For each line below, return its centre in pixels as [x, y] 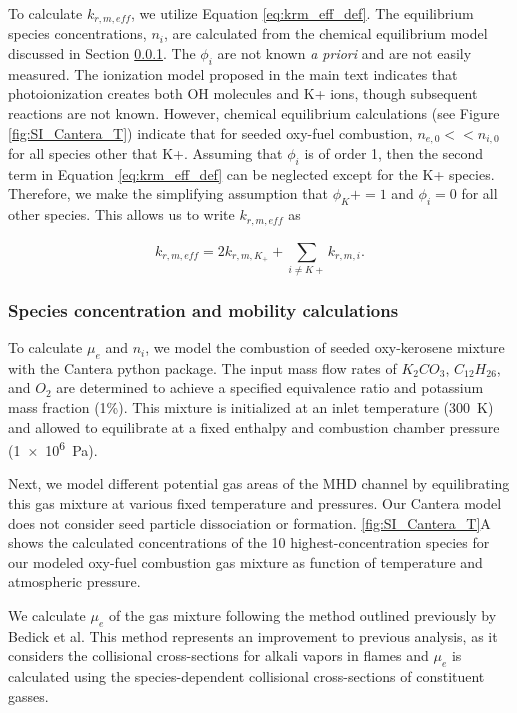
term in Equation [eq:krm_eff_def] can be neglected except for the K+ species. [251, 173]
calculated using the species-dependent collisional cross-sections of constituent [246, 676]
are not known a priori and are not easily [344, 53]
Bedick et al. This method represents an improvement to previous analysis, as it [253, 635]
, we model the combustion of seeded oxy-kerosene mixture [325, 347]
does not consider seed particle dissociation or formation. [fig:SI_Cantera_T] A [249, 522]
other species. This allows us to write [121, 214]
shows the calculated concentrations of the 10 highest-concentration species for [249, 542]
